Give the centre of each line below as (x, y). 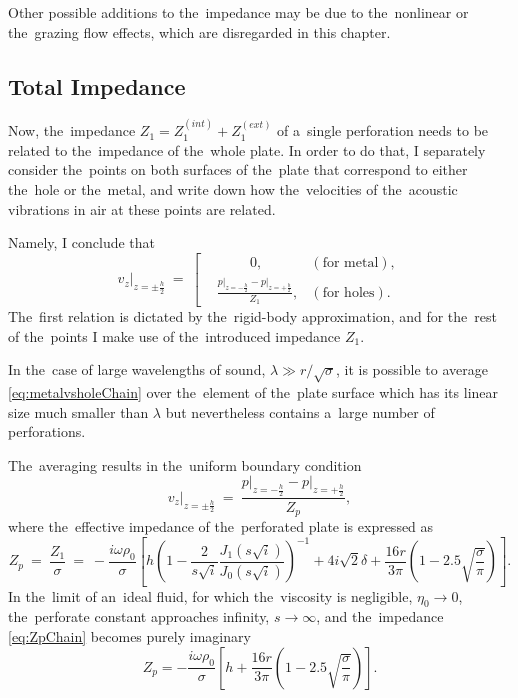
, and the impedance (380, 616)
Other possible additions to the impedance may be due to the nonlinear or (238, 12)
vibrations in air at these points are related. (142, 208)
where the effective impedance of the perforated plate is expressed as (221, 525)
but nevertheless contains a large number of (300, 411)
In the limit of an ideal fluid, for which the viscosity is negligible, (210, 595)
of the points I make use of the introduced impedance (174, 335)
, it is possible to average (412, 369)
